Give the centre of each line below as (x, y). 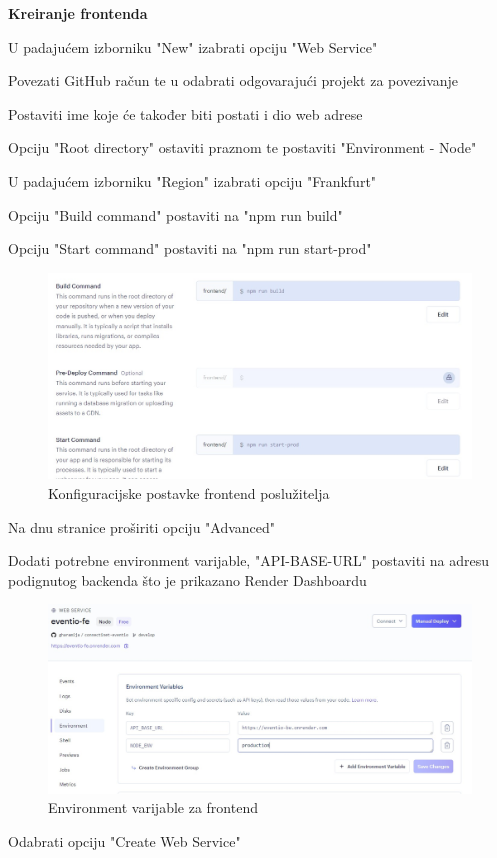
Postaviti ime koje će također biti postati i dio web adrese (185, 113)
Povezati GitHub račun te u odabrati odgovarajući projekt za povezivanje (233, 80)
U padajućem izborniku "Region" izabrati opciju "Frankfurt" (192, 180)
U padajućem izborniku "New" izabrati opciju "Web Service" (193, 46)
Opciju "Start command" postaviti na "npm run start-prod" (190, 248)
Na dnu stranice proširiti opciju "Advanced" (142, 526)
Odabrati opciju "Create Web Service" (124, 840)
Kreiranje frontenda (78, 13)
